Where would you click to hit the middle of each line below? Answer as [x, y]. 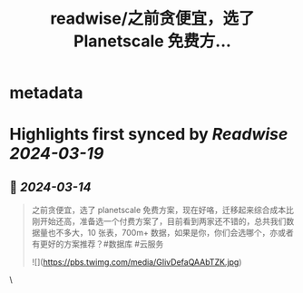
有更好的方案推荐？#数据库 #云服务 [98, 244]
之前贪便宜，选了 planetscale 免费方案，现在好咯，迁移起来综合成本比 [163, 210]
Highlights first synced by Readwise [149, 135]
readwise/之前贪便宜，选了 [152, 19]
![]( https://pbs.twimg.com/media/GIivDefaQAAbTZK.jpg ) [137, 262]
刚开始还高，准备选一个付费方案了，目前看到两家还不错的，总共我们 [159, 221]
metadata [46, 93]
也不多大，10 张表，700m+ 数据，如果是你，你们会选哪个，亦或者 [171, 233]
